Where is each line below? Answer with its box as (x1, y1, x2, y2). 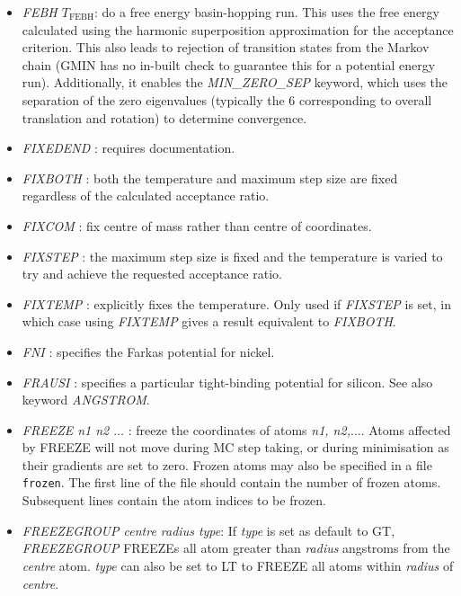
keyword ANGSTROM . (22, 390, 150, 409)
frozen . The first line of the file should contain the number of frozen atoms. (22, 473, 441, 492)
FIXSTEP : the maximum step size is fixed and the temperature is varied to (22, 246, 443, 265)
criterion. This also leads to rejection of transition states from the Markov (22, 38, 430, 57)
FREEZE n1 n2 (22, 420, 110, 439)
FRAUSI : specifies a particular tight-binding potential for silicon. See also (22, 372, 433, 391)
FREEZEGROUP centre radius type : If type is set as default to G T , (22, 520, 395, 539)
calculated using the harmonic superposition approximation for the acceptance (22, 20, 454, 39)
